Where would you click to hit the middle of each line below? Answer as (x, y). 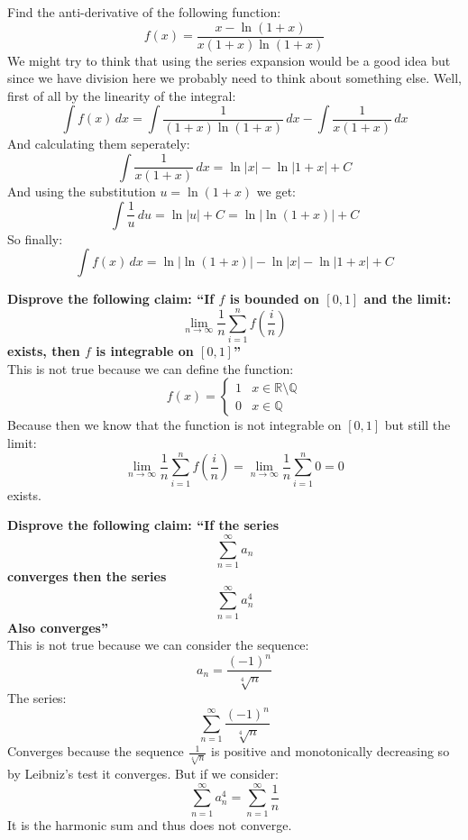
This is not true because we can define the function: (151, 368)
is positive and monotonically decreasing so (330, 751)
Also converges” (58, 627)
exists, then (44, 351)
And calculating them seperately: (99, 144)
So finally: (35, 238)
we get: (276, 192)
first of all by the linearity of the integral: (122, 95)
